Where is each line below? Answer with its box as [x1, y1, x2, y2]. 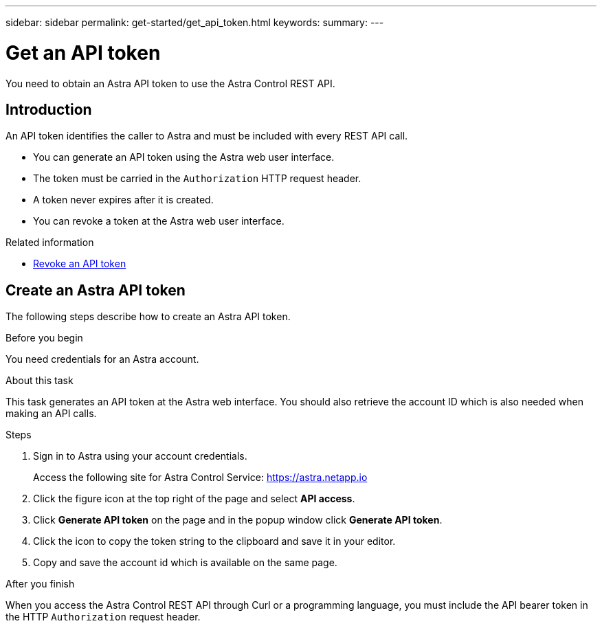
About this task [5, 374, 74, 387]
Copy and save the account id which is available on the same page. [33, 557, 337, 569]
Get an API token [5, 41, 161, 65]
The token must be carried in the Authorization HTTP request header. [33, 172, 361, 185]
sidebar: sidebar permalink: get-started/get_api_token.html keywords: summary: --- [5, 16, 384, 28]
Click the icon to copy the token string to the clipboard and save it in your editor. [33, 535, 396, 548]
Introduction [5, 100, 92, 118]
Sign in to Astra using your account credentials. [33, 450, 247, 462]
